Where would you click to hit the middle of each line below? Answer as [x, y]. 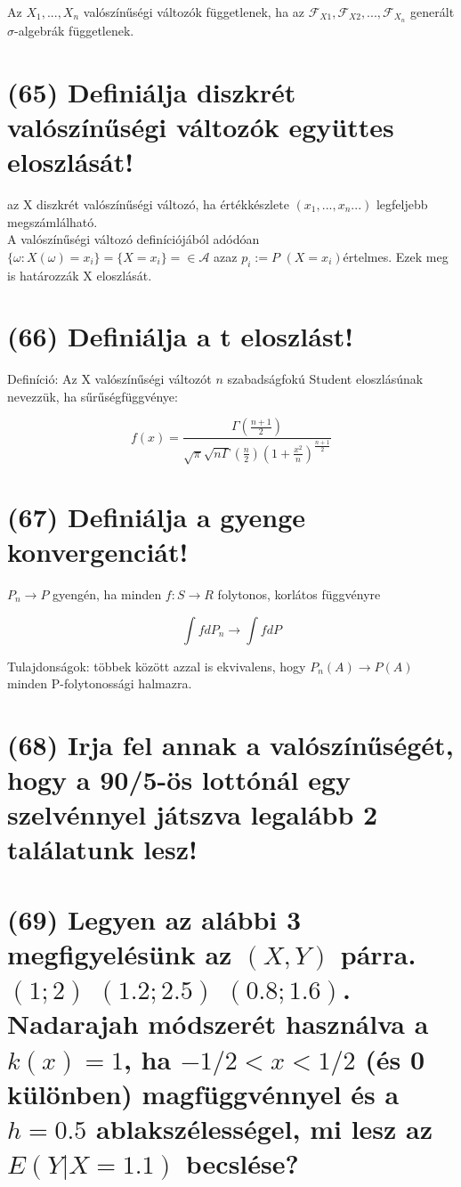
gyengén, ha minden [107, 593]
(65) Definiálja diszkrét [152, 91]
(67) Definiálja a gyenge [156, 516]
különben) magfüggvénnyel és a [203, 1093]
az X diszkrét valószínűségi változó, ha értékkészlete [148, 203]
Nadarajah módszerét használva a [218, 1024]
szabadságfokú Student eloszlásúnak [325, 379]
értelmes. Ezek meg [396, 256]
